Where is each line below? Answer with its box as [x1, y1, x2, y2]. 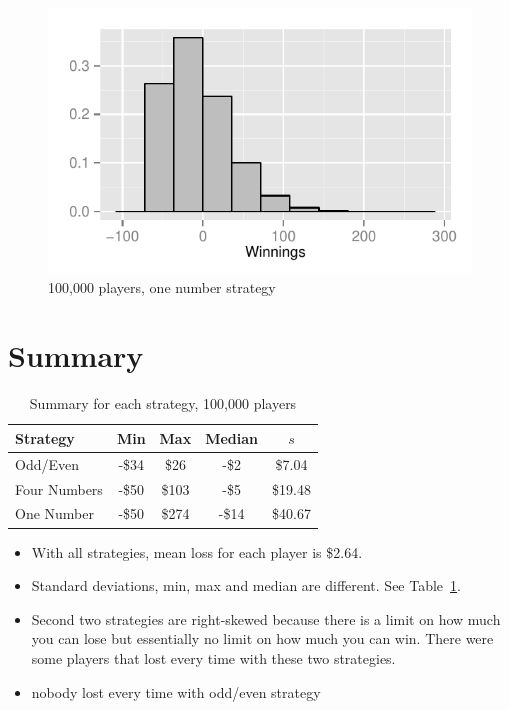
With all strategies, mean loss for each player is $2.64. [31, 541, 363, 562]
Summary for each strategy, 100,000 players [29, 393, 297, 414]
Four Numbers [15, 478, 103, 499]
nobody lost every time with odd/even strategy [31, 681, 321, 702]
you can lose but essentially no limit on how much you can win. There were [31, 628, 494, 649]
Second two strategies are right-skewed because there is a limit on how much [31, 608, 501, 629]
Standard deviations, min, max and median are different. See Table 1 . [31, 575, 461, 596]
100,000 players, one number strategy [48, 276, 276, 297]
